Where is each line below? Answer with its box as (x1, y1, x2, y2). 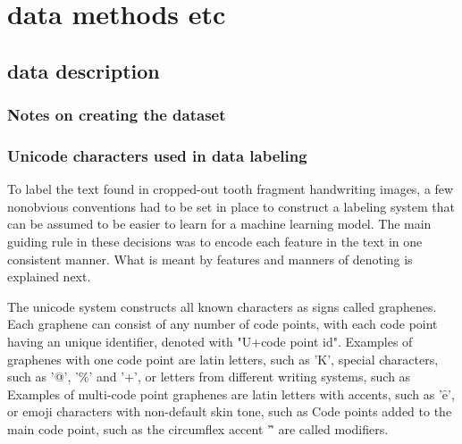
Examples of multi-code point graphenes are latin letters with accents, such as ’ (7, 384, 442, 403)
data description (7, 56, 160, 84)
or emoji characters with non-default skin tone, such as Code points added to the (7, 402, 452, 421)
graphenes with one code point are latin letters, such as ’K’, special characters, (7, 349, 439, 368)
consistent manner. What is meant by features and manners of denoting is (7, 249, 413, 268)
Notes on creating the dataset (7, 104, 226, 126)
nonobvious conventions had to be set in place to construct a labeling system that (7, 197, 455, 215)
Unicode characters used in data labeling (7, 144, 307, 166)
